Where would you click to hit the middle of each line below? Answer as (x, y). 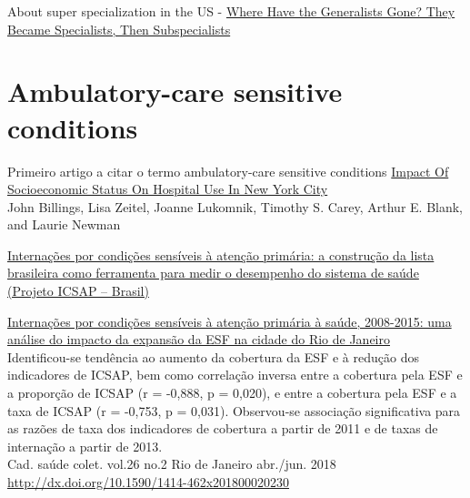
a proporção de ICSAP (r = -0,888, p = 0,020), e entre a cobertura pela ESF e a (232, 393)
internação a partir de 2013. (85, 446)
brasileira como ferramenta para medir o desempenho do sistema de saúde (213, 273)
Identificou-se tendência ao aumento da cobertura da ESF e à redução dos (213, 356)
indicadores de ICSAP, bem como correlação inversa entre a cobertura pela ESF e (235, 375)
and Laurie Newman (64, 224)
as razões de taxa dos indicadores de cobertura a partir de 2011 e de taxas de (223, 428)
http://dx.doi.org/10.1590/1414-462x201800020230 (149, 482)
